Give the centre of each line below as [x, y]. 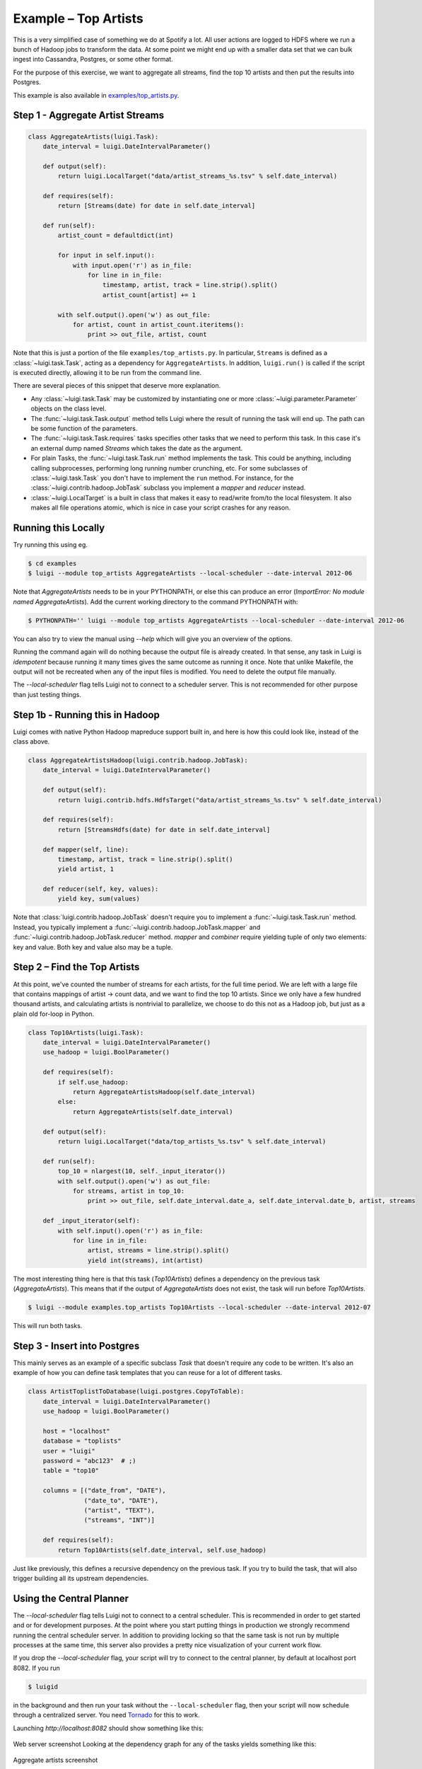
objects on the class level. [69, 409]
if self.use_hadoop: [93, 1082]
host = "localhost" [77, 1431]
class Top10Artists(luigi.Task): [86, 1032]
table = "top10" [71, 1471]
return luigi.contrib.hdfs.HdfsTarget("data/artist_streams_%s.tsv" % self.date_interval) [220, 800]
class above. [31, 742]
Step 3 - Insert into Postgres [76, 1346]
